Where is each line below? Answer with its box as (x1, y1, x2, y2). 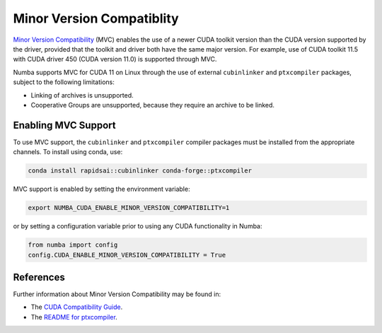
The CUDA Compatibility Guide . (30, 303, 123, 311)
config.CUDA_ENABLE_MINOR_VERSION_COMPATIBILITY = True (28, 251, 226, 259)
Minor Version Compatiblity (13, 11, 180, 26)
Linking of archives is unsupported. (30, 90, 134, 99)
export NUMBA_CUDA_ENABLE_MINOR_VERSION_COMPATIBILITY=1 (28, 204, 230, 212)
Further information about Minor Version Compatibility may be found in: (13, 290, 221, 298)
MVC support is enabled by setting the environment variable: (13, 185, 190, 194)
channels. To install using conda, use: (13, 148, 123, 156)
